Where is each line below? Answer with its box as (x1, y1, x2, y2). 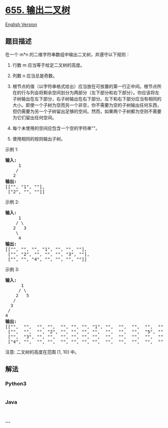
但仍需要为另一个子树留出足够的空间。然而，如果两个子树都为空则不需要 (12, 108, 161, 114)
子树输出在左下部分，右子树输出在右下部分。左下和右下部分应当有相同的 (12, 95, 161, 101)
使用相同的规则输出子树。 (12, 135, 65, 141)
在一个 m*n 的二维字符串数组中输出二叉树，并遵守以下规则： (5, 51, 130, 57)
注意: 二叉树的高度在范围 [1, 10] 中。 (5, 348, 79, 355)
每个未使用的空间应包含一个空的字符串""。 (12, 125, 100, 131)
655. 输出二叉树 (5, 4, 70, 16)
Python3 (5, 380, 26, 387)
